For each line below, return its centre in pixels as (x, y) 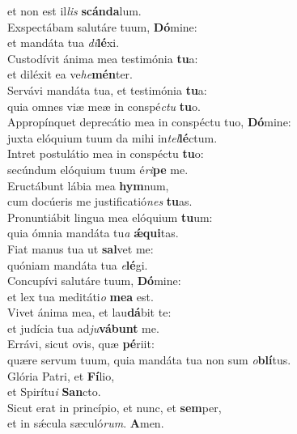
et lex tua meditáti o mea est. (81, 296)
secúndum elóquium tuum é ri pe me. (98, 169)
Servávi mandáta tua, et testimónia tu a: (107, 89)
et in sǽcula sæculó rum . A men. (86, 423)
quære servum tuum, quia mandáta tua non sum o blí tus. (149, 360)
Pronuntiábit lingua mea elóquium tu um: (110, 217)
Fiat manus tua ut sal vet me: (81, 248)
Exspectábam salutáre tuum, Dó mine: (102, 26)
